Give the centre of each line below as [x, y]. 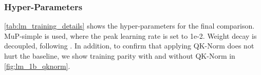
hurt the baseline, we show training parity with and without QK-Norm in [120, 56]
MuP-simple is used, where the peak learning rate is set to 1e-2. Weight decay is [130, 35]
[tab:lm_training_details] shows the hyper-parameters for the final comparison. [129, 26]
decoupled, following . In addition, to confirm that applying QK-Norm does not [129, 46]
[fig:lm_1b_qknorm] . [37, 66]
